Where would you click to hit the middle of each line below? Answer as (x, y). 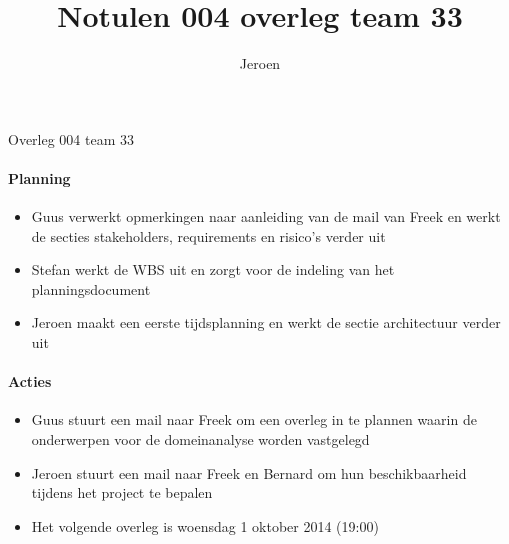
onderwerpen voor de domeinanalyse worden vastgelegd (200, 439)
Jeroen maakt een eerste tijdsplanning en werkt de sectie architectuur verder (266, 322)
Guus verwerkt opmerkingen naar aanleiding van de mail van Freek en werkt (266, 216)
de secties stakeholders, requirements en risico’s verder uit (208, 235)
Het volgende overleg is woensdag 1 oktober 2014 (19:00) (205, 525)
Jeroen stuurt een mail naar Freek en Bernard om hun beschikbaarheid (249, 472)
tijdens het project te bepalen (122, 492)
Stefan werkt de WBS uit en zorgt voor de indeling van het (213, 269)
